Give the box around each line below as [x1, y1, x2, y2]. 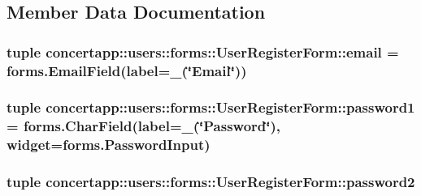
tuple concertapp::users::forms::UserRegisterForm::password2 [7, 172, 415, 192]
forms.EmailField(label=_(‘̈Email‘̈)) [7, 60, 247, 80]
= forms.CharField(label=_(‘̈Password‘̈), [7, 116, 281, 136]
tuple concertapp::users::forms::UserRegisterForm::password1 [7, 97, 415, 117]
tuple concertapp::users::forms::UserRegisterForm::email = [7, 41, 399, 62]
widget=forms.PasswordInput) [7, 134, 210, 155]
